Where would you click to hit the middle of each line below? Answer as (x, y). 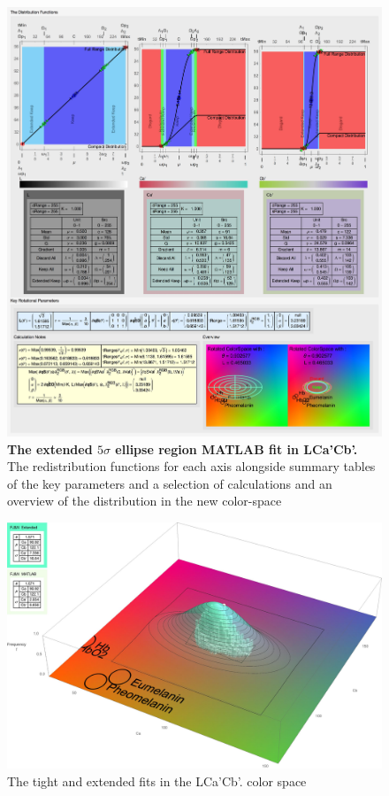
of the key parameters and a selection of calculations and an (170, 483)
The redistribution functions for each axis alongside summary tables (191, 466)
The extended (50, 448)
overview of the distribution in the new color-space (145, 501)
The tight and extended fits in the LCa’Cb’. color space (157, 781)
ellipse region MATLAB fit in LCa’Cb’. (236, 448)
